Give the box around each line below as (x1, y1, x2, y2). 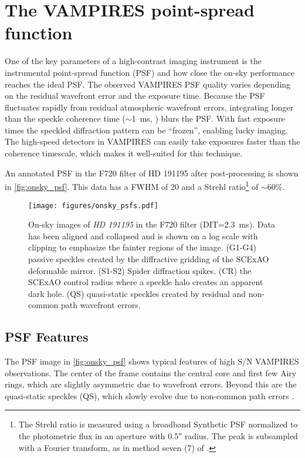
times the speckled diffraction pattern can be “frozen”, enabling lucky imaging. (5, 123, 288, 136)
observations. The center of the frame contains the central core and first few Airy (5, 366, 297, 379)
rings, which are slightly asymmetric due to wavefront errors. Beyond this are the (5, 378, 297, 390)
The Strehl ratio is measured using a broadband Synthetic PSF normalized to (18, 418, 298, 430)
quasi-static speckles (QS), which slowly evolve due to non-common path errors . (5, 389, 294, 402)
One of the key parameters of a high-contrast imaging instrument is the (5, 55, 262, 67)
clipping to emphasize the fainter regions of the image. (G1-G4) (28, 241, 256, 253)
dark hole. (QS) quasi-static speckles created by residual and (28, 287, 246, 299)
